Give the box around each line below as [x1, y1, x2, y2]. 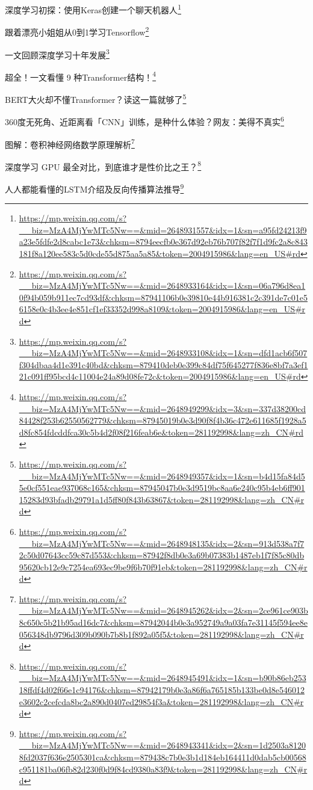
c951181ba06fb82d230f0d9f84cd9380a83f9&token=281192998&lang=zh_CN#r [19, 762, 308, 775]
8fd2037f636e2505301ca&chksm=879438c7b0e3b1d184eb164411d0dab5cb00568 [19, 751, 306, 763]
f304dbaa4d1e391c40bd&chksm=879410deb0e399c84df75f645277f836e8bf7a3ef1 [19, 358, 308, 371]
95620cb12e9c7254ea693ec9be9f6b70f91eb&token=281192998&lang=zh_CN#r [19, 560, 308, 573]
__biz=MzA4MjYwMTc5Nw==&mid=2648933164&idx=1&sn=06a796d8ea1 [19, 279, 306, 292]
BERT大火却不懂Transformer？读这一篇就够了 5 [5, 91, 187, 105]
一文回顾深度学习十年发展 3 [5, 46, 110, 61]
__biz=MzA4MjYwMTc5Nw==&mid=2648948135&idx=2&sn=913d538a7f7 [19, 537, 305, 549]
